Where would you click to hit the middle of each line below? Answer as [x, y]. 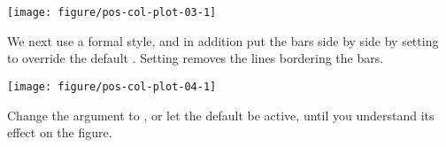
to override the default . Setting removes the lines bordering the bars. [196, 58]
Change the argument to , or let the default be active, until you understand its [221, 115]
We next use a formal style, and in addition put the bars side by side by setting [223, 40]
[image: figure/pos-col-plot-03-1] [112, 12]
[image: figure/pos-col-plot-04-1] [112, 86]
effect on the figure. [60, 132]
